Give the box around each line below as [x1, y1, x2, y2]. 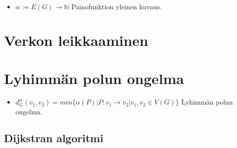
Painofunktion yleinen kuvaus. [71, 1, 162, 11]
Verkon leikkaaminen [4, 30, 148, 50]
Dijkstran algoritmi [4, 130, 103, 145]
